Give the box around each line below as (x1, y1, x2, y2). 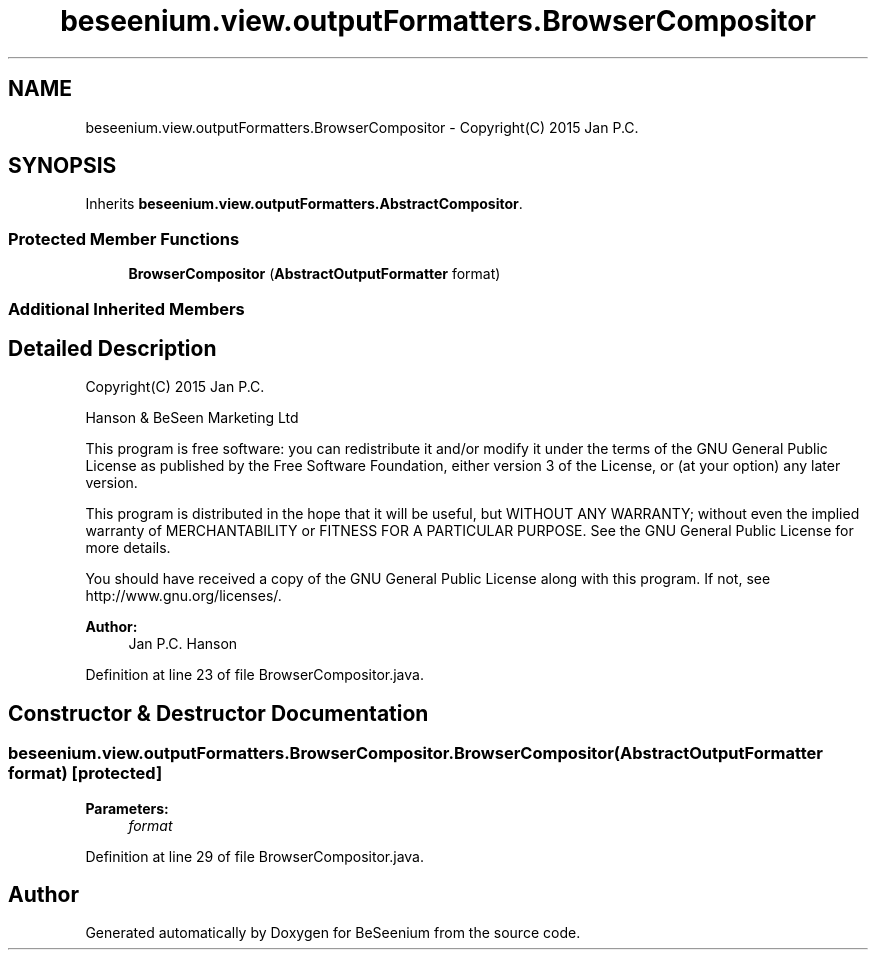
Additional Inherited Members (8, 298, 245, 319)
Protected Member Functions (8, 228, 240, 249)
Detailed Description (8, 335, 217, 361)
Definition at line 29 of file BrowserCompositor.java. (85, 847, 424, 865)
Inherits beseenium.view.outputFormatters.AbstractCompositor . (85, 195, 523, 213)
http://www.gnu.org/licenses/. (85, 587, 282, 605)
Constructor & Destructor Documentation (8, 700, 429, 726)
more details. (85, 539, 171, 557)
